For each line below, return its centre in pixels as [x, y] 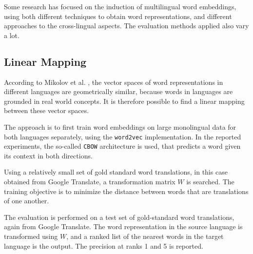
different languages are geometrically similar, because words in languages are [118, 91]
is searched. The [210, 182]
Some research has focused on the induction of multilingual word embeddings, [120, 6]
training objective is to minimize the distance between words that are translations [126, 191]
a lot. [12, 35]
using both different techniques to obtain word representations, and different [118, 16]
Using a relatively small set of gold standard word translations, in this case [116, 172]
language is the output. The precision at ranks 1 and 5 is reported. [104, 245]
